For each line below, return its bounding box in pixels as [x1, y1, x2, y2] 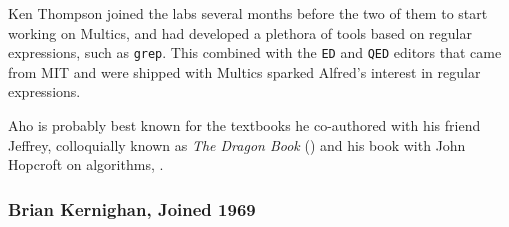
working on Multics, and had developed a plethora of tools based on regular [8, 22, 472, 43]
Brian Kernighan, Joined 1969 [8, 196, 256, 221]
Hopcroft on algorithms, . [8, 154, 164, 175]
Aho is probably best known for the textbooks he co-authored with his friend [8, 115, 481, 136]
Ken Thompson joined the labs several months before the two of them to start [8, 3, 488, 23]
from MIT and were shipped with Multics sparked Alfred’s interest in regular [8, 61, 481, 82]
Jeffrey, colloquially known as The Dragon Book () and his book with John [8, 134, 466, 155]
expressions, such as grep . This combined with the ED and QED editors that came [8, 42, 502, 63]
